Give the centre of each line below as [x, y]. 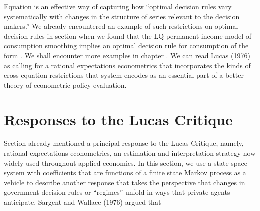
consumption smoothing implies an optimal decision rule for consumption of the [126, 46]
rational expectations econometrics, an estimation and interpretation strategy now [130, 153]
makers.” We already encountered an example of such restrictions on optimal [121, 26]
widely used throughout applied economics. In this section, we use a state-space [126, 163]
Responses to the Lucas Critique [118, 119]
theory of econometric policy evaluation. [65, 85]
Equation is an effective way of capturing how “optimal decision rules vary [118, 6]
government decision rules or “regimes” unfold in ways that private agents [117, 192]
